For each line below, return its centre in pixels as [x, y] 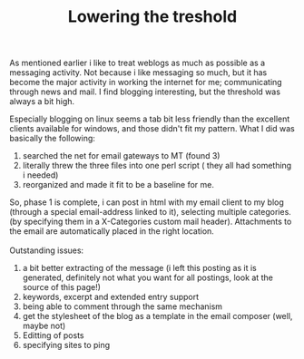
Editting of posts [53, 335]
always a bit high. [42, 102]
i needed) [40, 175]
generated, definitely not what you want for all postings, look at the [148, 277]
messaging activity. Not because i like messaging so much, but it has [138, 73]
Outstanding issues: [47, 250]
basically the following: [52, 139]
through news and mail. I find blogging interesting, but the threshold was [145, 92]
